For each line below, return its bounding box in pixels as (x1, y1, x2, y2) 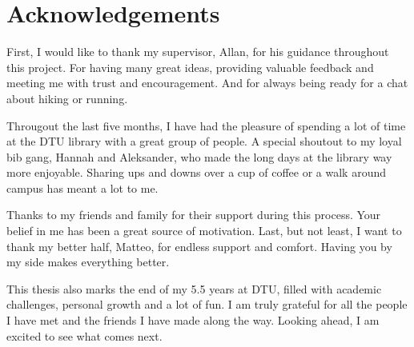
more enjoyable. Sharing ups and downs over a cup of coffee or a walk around (6, 164, 387, 181)
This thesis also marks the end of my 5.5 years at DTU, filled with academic (6, 280, 382, 297)
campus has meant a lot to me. (6, 179, 159, 196)
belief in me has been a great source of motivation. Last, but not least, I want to (6, 222, 402, 239)
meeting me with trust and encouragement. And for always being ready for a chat (6, 74, 408, 91)
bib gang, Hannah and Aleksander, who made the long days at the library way (6, 148, 392, 165)
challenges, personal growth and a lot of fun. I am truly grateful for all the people (6, 296, 408, 313)
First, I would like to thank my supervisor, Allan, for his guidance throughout (6, 43, 389, 60)
